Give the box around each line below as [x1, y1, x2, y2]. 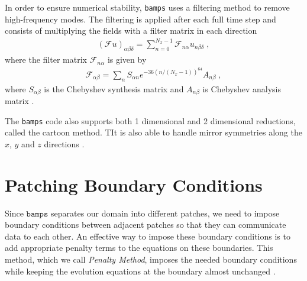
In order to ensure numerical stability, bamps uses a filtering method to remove [5, 1, 290, 13]
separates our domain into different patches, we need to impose [50, 206, 280, 219]
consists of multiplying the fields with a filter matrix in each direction [5, 24, 257, 37]
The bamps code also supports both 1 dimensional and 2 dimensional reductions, [5, 114, 296, 127]
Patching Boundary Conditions [5, 172, 263, 196]
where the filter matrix [5, 53, 87, 66]
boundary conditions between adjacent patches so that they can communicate [5, 218, 286, 231]
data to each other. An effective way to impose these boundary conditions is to [5, 230, 290, 242]
